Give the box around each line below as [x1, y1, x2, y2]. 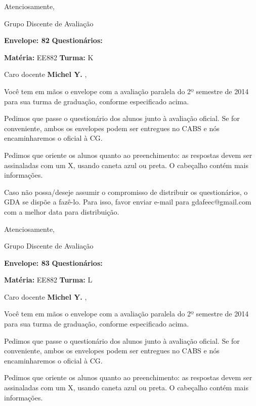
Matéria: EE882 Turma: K [4, 52, 94, 62]
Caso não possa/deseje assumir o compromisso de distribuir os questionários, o [4, 186, 248, 197]
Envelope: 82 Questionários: [4, 35, 103, 46]
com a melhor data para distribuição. [4, 206, 119, 217]
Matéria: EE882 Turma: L [4, 274, 93, 285]
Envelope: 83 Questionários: [4, 257, 103, 268]
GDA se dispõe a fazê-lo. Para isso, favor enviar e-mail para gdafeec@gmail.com [4, 196, 251, 207]
